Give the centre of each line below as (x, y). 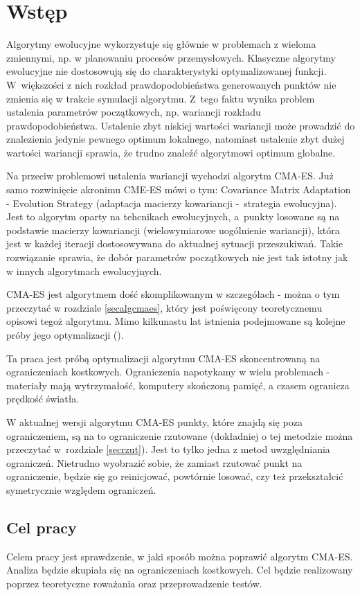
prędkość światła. (43, 399)
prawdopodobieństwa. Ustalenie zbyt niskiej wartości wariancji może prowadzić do (181, 125)
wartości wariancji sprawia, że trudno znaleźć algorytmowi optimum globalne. (171, 152)
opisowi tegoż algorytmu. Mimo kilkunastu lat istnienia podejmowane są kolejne (176, 321)
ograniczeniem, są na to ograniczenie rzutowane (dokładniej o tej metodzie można (180, 435)
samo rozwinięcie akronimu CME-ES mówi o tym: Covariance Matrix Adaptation (179, 189)
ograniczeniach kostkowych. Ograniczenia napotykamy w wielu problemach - (168, 372)
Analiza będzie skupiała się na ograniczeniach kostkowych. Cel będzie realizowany (180, 570)
